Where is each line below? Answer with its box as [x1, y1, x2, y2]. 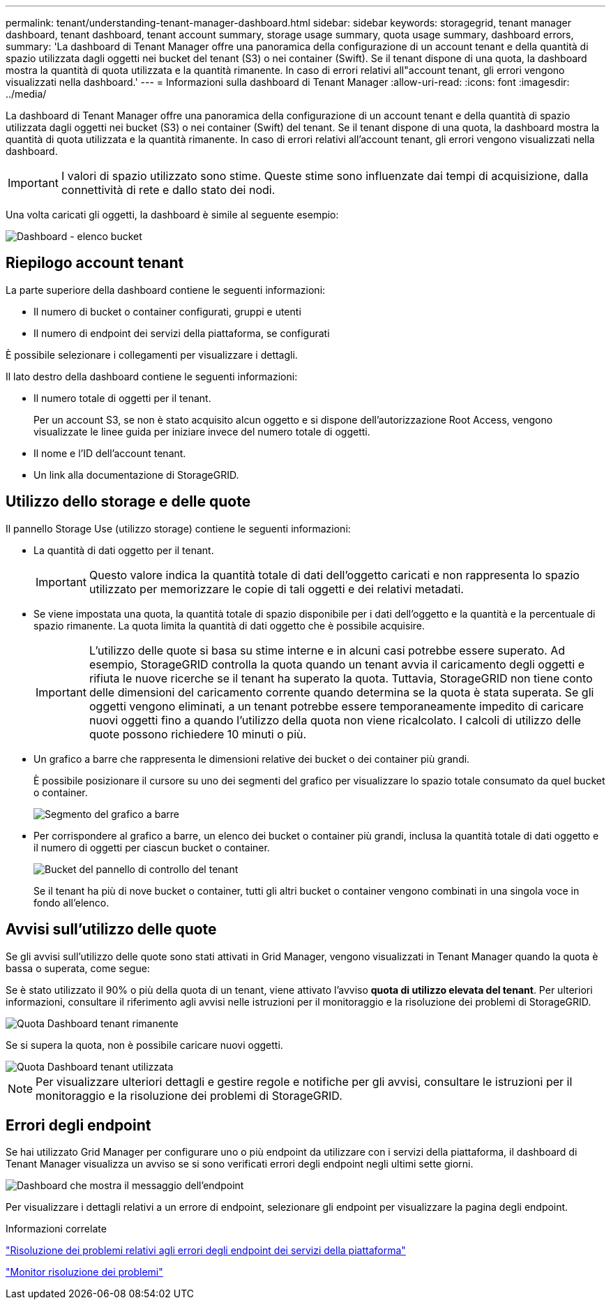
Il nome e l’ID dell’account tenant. [33, 447, 186, 459]
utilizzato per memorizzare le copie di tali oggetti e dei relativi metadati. [89, 581, 464, 596]
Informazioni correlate [6, 1223, 107, 1235]
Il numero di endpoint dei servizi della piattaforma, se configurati [33, 327, 330, 339]
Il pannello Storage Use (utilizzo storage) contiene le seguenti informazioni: [6, 522, 351, 535]
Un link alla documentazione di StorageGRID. [33, 468, 239, 481]
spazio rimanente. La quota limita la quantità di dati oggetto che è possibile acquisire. [33, 619, 425, 632]
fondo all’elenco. [33, 896, 110, 909]
